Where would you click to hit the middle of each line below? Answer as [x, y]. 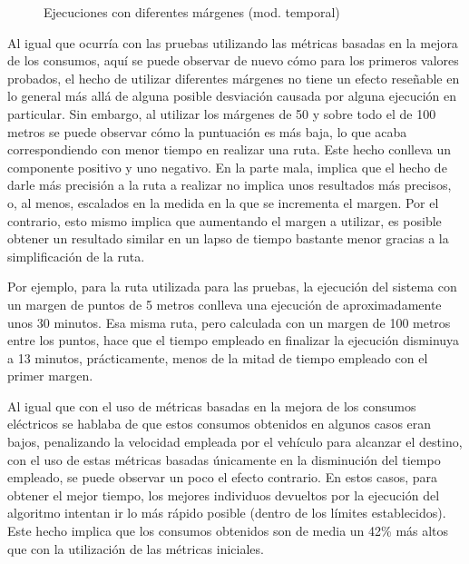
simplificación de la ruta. [76, 256]
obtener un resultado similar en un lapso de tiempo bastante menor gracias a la [228, 238]
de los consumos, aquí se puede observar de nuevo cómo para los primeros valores [233, 60]
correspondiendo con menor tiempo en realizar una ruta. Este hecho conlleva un [230, 149]
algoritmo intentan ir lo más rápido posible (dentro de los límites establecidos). [227, 513]
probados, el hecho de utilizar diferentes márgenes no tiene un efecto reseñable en [234, 78]
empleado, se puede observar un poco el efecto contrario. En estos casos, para [223, 477]
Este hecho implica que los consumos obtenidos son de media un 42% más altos [228, 531]
